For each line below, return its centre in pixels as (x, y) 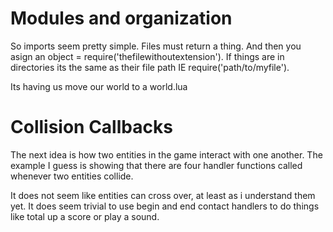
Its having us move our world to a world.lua (99, 86)
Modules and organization (121, 18)
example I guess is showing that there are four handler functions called (156, 165)
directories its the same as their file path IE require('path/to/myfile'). (150, 67)
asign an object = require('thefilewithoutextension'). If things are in (147, 56)
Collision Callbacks (91, 127)
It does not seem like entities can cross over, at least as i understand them (163, 195)
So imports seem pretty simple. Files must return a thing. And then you (156, 46)
